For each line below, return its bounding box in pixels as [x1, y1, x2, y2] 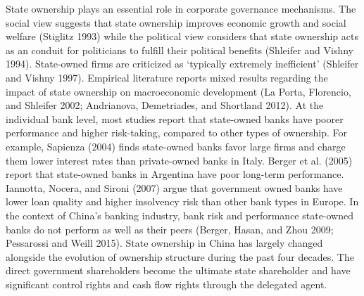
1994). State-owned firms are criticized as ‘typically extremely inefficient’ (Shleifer [6, 56, 359, 71]
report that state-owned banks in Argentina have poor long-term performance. [6, 167, 344, 181]
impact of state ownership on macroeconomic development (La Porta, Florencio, [6, 84, 351, 98]
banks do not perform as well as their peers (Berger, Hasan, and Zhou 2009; [6, 221, 334, 236]
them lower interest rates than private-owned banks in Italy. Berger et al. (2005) [6, 153, 353, 167]
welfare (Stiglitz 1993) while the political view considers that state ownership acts [6, 29, 358, 44]
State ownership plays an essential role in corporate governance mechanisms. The [6, 1, 356, 15]
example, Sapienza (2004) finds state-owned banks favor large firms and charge [6, 139, 346, 153]
